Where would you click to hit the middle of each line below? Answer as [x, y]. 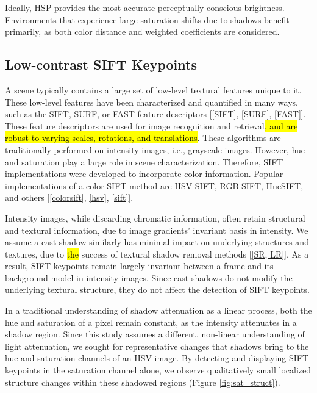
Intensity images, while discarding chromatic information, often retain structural [155, 218]
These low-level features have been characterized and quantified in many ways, [151, 102]
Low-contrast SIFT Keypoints [101, 64]
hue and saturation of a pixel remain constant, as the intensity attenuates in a [151, 322]
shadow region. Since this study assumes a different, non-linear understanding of [155, 334]
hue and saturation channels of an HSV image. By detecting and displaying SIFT [157, 358]
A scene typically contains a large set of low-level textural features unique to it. [153, 89]
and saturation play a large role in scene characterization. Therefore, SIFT [144, 161]
